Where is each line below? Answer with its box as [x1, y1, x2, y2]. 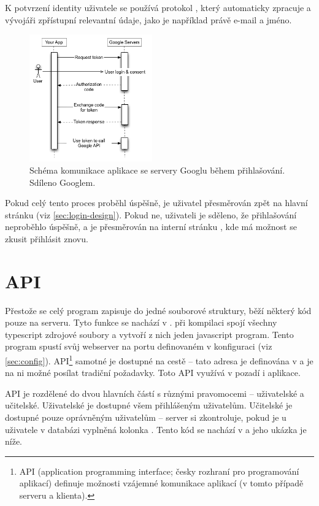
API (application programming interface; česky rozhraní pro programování [19, 464, 299, 477]
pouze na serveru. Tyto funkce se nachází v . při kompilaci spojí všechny [5, 316, 277, 329]
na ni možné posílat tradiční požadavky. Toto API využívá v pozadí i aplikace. [5, 366, 301, 379]
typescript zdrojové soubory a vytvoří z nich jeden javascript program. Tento [5, 328, 294, 340]
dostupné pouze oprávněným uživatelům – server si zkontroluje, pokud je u [5, 411, 286, 424]
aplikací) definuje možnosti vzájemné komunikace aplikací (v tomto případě [19, 477, 304, 489]
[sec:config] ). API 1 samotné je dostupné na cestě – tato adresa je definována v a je [5, 352, 313, 367]
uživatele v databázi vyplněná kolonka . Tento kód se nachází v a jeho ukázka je [5, 423, 307, 435]
